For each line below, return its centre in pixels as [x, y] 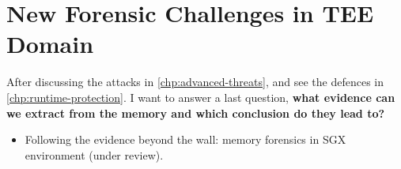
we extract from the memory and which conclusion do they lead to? [196, 113]
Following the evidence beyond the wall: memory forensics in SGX [185, 139]
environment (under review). [94, 154]
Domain [50, 44]
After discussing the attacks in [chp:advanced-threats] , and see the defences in [195, 82]
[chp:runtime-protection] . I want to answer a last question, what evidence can [201, 97]
